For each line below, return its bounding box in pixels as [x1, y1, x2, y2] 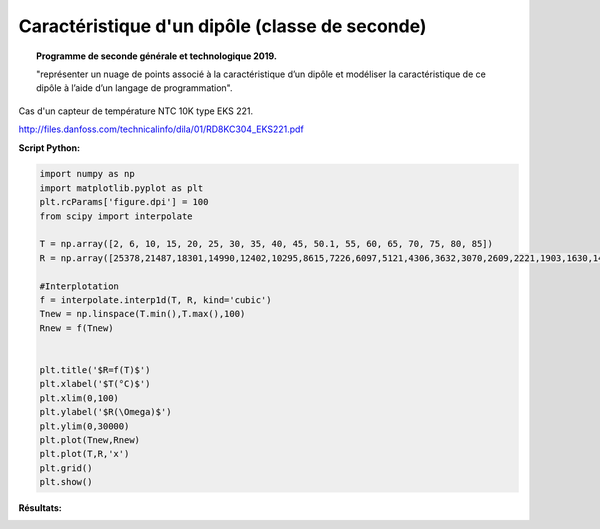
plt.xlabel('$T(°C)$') [39, 378, 151, 390]
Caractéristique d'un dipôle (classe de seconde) [18, 15, 427, 37]
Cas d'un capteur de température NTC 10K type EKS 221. [18, 105, 254, 117]
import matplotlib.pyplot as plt [39, 182, 204, 194]
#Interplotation [39, 280, 120, 292]
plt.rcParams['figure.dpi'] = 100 [39, 196, 209, 208]
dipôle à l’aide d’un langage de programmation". [36, 82, 234, 94]
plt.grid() [39, 462, 93, 474]
